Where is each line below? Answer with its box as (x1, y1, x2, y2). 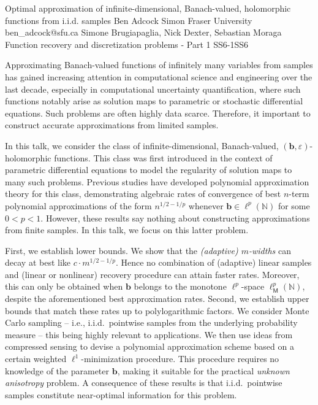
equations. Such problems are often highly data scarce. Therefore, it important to (5, 106, 311, 119)
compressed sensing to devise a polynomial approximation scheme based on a (5, 340, 294, 353)
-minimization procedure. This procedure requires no (81, 352, 279, 365)
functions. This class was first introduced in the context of (54, 151, 273, 164)
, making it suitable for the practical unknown (117, 364, 290, 377)
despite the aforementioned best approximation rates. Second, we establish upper (5, 292, 309, 305)
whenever (188, 199, 224, 212)
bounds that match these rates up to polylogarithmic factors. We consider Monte (5, 304, 309, 317)
